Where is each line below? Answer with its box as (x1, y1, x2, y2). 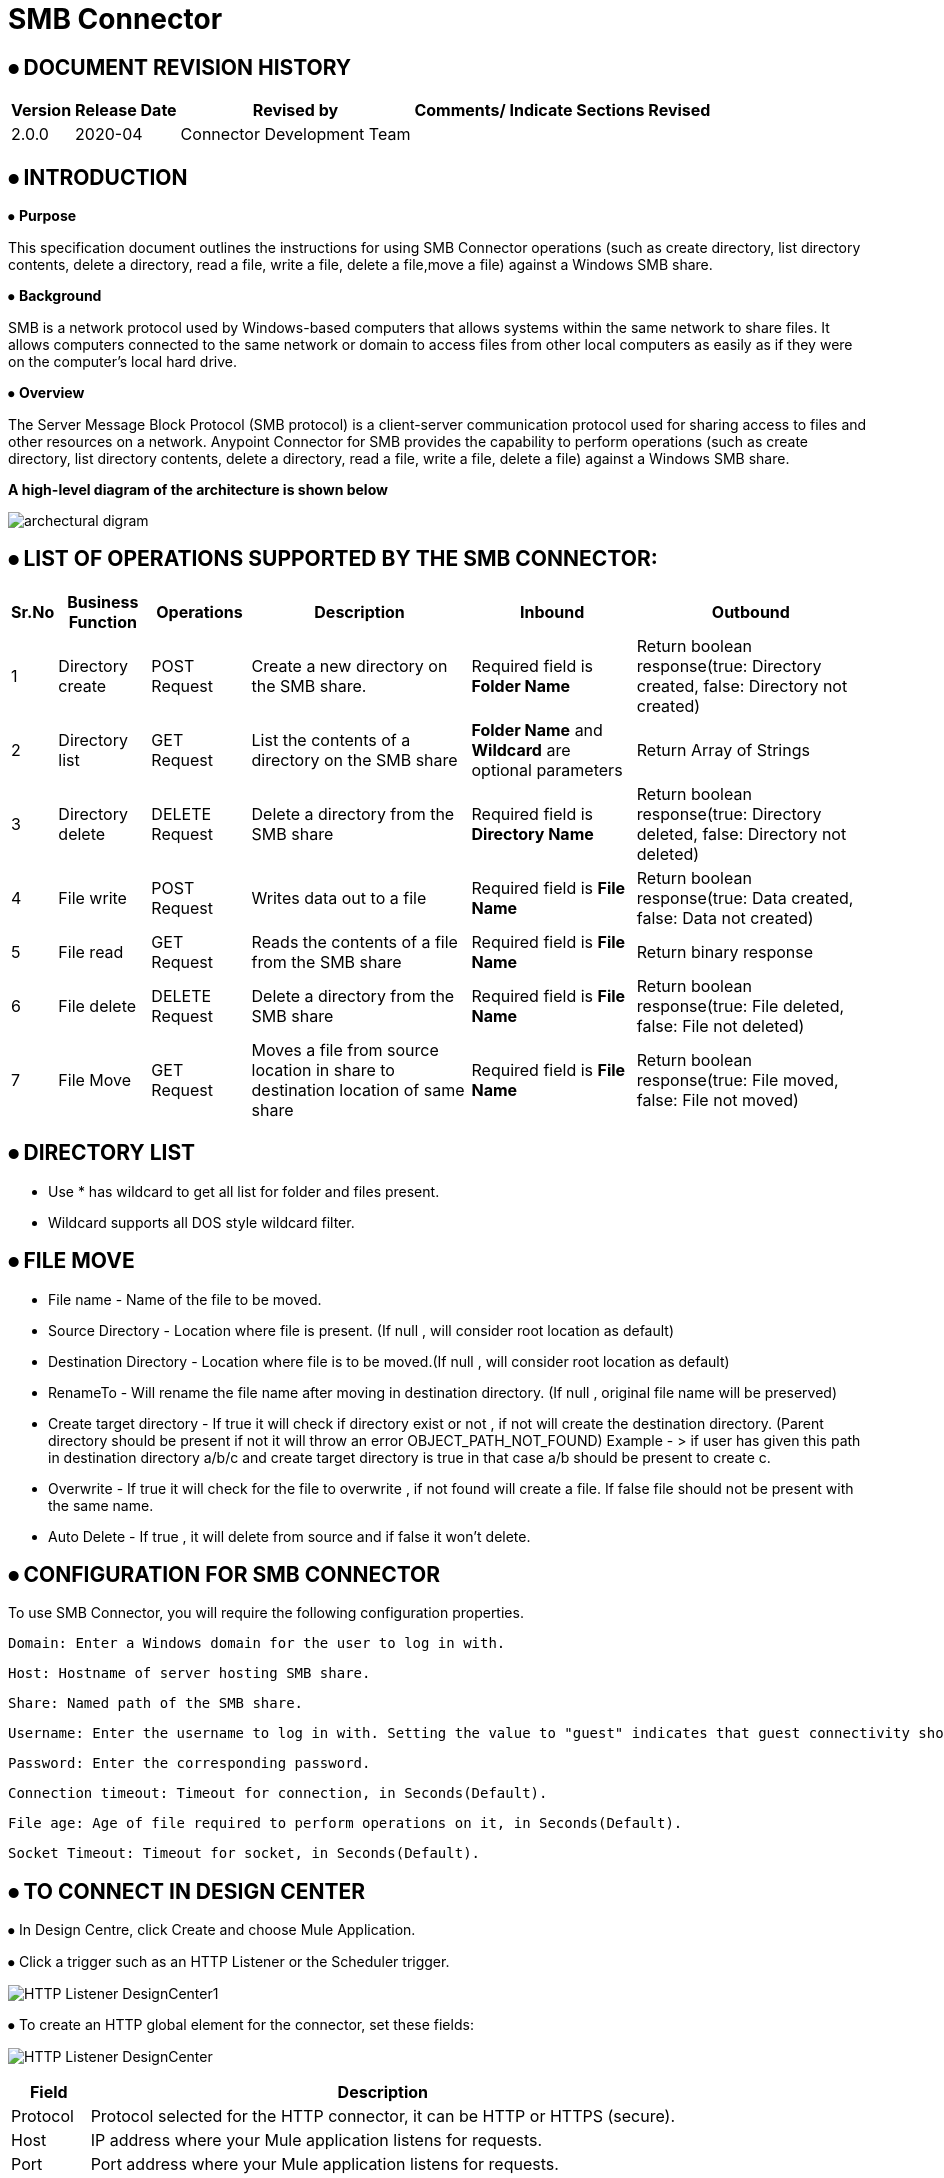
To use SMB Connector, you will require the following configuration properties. (8, 1604, 524, 1622)
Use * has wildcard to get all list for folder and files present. (48, 1182, 440, 1200)
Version (11, 100, 72, 121)
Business (67, 591, 139, 612)
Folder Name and (471, 719, 603, 740)
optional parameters (471, 759, 623, 780)
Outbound (711, 601, 790, 622)
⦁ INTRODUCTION (8, 164, 188, 190)
